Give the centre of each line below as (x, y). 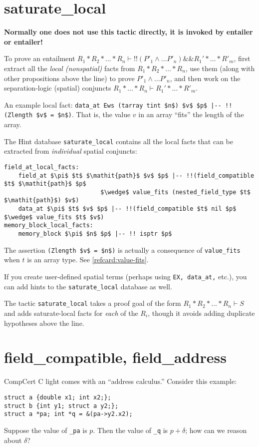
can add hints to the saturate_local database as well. (88, 286)
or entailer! (23, 41)
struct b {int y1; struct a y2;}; (61, 406)
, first (242, 58)
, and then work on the (205, 78)
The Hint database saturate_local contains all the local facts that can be (119, 141)
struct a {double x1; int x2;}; (58, 397)
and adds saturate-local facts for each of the (71, 313)
